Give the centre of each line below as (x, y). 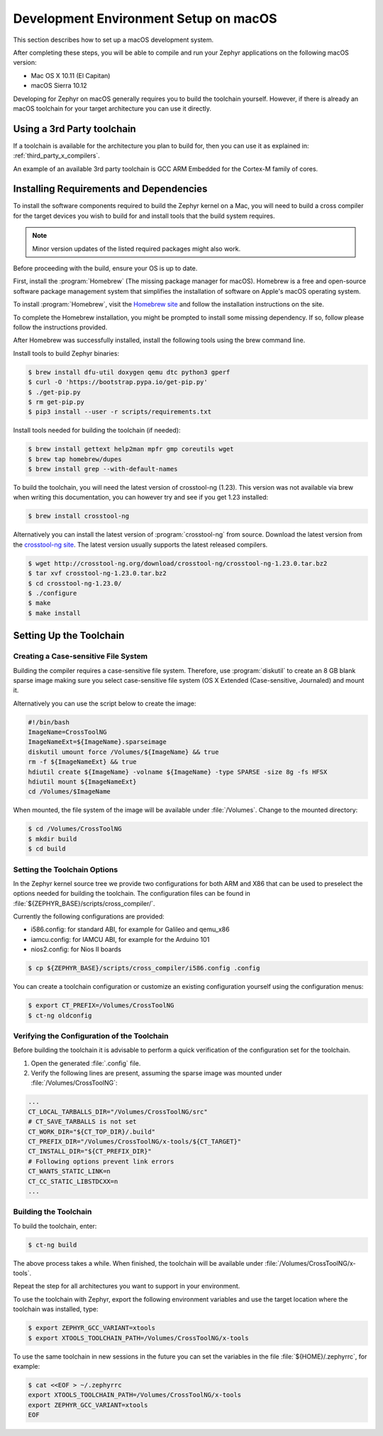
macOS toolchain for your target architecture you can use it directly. (112, 108)
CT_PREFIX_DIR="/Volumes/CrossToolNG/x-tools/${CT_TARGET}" (135, 1142)
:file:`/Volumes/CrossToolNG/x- (310, 1263)
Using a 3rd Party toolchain (74, 129)
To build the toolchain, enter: (55, 1226)
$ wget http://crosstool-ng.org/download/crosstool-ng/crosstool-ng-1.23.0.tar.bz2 (178, 563)
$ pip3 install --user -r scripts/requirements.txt (120, 412)
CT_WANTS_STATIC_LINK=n (70, 1172)
